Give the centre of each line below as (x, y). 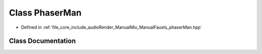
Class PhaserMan (45, 13)
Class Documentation (42, 41)
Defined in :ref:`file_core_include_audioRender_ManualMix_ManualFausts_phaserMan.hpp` (112, 27)
